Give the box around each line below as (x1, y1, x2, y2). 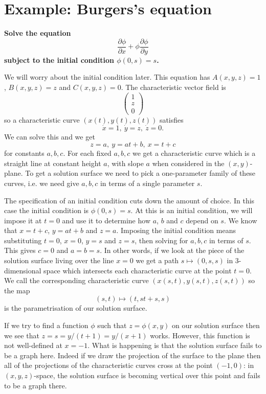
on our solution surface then (171, 320, 260, 331)
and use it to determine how (62, 215, 150, 225)
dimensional (4, 265, 41, 275)
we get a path (136, 255, 179, 266)
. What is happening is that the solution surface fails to (87, 340, 262, 351)
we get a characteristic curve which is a (132, 148, 256, 158)
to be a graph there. (4, 380, 67, 390)
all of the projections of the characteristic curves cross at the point (4, 360, 213, 370)
